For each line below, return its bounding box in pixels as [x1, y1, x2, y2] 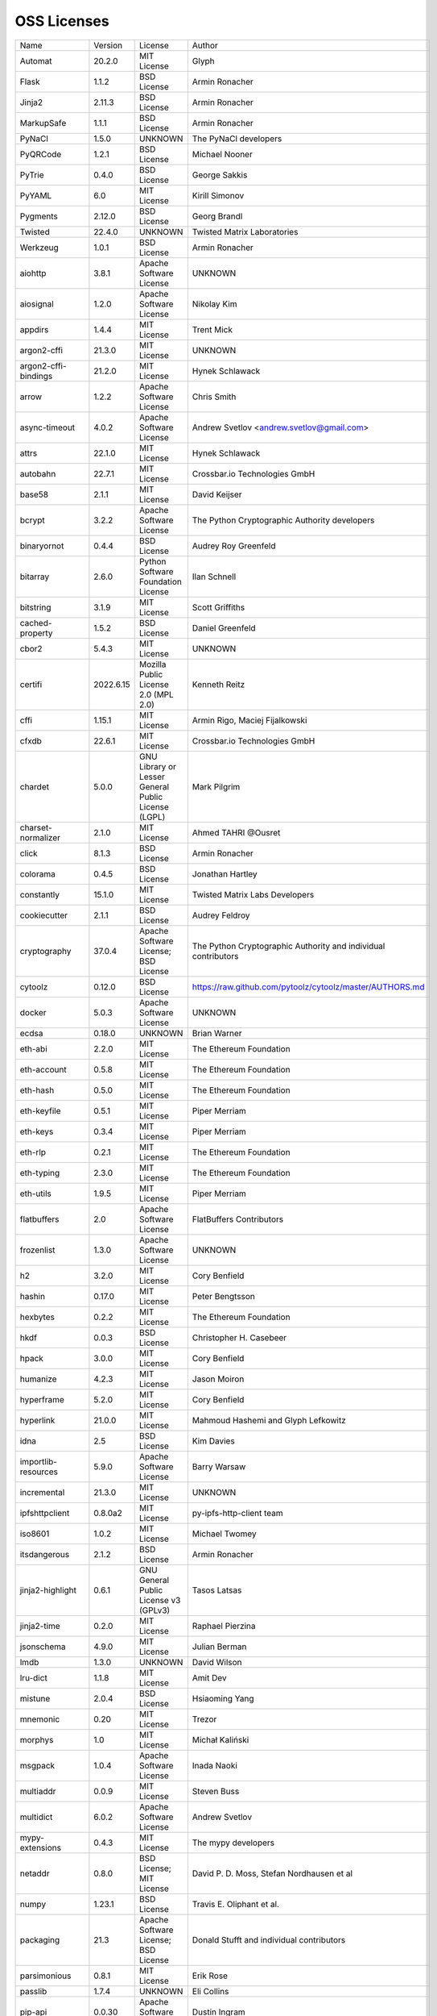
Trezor [192, 1714, 217, 1725]
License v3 [138, 1594, 181, 1606]
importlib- [19, 1456, 58, 1467]
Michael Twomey [192, 1528, 257, 1539]
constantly [19, 889, 60, 900]
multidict [19, 1811, 53, 1822]
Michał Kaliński [192, 1734, 249, 1745]
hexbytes [19, 1311, 56, 1322]
